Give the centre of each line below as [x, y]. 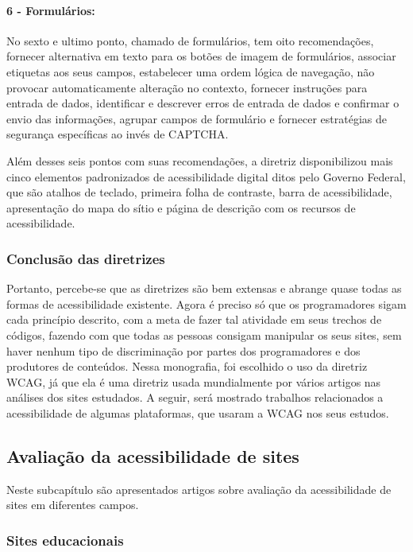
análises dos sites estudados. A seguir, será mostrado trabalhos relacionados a [195, 397]
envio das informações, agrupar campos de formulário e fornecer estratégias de [197, 118]
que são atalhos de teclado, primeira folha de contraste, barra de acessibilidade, [199, 192]
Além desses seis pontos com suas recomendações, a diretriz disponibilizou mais [200, 160]
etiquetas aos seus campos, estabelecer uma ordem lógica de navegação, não [191, 71]
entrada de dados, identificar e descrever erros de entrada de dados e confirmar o [203, 103]
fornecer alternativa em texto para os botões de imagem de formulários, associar [201, 56]
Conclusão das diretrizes [86, 258]
